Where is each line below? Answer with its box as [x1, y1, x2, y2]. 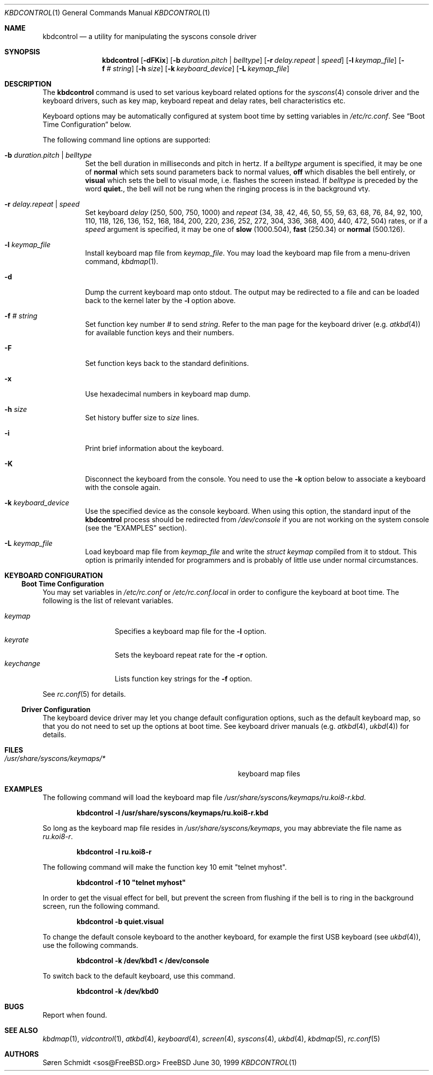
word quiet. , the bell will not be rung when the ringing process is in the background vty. [85, 184, 370, 193]
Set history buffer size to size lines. [85, 413, 199, 422]
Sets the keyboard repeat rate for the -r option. [115, 651, 268, 659]
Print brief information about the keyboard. [85, 444, 224, 452]
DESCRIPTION [4, 80, 52, 88]
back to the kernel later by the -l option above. [85, 296, 236, 305]
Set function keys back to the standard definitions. [85, 359, 249, 367]
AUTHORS [4, 1050, 39, 1058]
